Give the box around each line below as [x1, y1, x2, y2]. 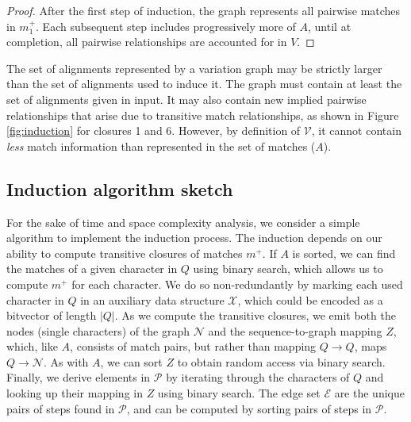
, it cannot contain [311, 122, 401, 139]
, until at [308, 17, 351, 34]
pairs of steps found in [6, 400, 115, 416]
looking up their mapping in [6, 385, 143, 401]
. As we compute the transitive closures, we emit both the [114, 307, 396, 324]
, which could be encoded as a [237, 291, 383, 308]
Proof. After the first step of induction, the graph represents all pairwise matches [6, 2, 401, 18]
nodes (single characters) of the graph [6, 322, 190, 339]
